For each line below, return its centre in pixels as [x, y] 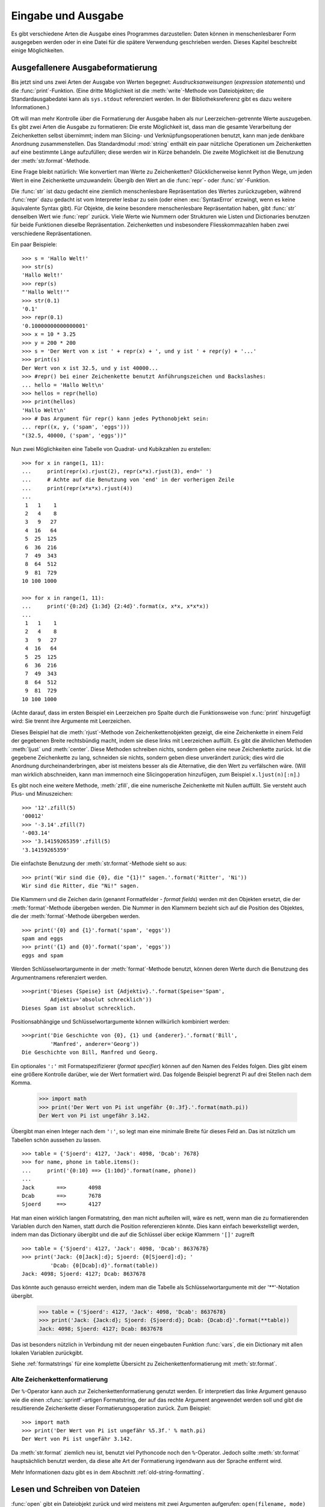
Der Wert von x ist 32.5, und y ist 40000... [90, 368]
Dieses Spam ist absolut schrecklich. [79, 1008]
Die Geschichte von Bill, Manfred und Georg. [90, 1052]
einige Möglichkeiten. [38, 51]
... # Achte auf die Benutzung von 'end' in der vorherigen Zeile [128, 480]
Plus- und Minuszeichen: [42, 794]
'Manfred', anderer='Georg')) [95, 1044]
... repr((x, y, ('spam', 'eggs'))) [76, 427]
